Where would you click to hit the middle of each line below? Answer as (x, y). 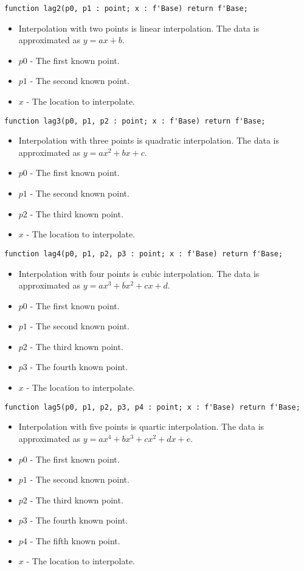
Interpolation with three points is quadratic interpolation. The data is (149, 140)
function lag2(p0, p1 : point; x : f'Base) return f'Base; (126, 9)
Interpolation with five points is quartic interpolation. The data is (141, 426)
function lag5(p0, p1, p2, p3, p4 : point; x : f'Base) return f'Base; (152, 407)
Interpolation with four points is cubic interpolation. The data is (139, 273)
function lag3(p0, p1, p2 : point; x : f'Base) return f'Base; (135, 121)
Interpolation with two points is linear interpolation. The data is (139, 28)
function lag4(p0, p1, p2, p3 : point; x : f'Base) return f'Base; (144, 254)
